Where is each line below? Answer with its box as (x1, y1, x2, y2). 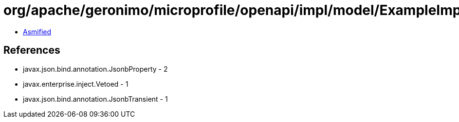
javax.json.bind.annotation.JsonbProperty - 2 (23, 64, 168, 73)
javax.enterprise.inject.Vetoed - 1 (23, 79, 129, 88)
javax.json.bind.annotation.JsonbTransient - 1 (23, 94, 168, 103)
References (3, 44, 60, 57)
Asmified (23, 27, 52, 36)
